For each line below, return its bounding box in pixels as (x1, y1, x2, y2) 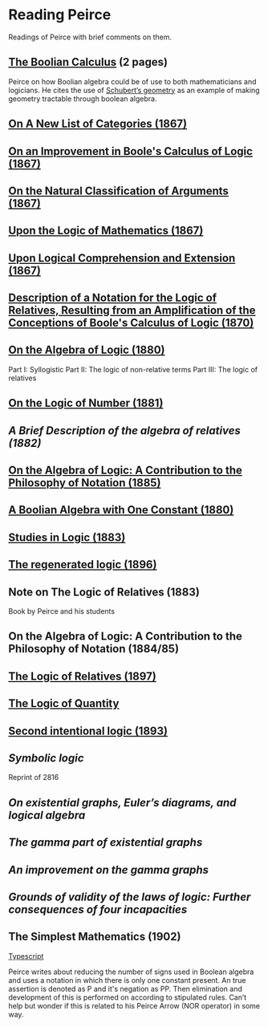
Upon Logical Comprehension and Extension (8, 251, 236, 265)
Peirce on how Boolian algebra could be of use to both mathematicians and (8, 76, 257, 86)
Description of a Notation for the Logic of (8, 291, 217, 305)
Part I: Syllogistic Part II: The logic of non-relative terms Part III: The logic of (8, 364, 258, 374)
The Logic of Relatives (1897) (8, 669, 156, 683)
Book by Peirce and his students (8, 607, 115, 616)
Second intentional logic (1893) (8, 724, 169, 737)
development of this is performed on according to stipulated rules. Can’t (8, 992, 247, 1002)
